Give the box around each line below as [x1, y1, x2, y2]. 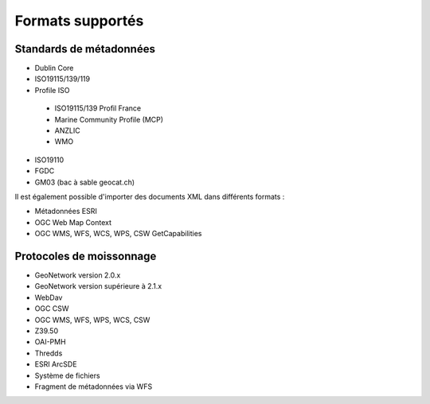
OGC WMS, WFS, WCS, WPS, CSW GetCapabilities [34, 229, 202, 239]
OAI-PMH [34, 337, 67, 347]
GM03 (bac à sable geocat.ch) [34, 177, 135, 187]
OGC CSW [34, 304, 69, 313]
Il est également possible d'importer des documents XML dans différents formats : [14, 192, 285, 201]
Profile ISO [34, 85, 70, 95]
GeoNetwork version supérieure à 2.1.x [34, 282, 162, 291]
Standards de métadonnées [14, 42, 155, 56]
